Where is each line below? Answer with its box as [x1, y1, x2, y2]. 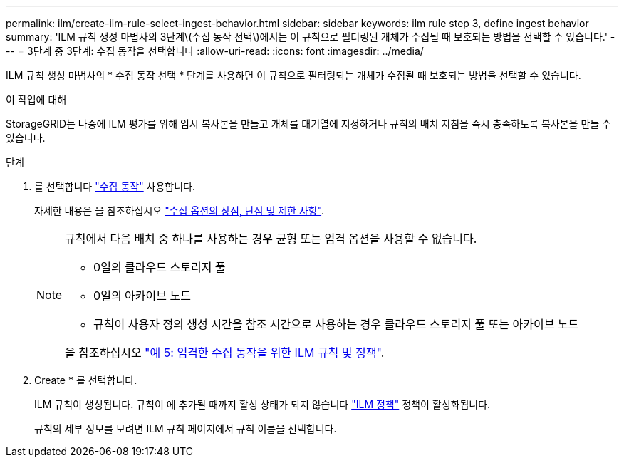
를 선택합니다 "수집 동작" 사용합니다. [34, 180, 196, 192]
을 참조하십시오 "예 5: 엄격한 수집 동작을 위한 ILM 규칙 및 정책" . [65, 345, 385, 360]
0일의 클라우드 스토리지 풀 [93, 260, 226, 274]
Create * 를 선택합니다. [34, 374, 137, 386]
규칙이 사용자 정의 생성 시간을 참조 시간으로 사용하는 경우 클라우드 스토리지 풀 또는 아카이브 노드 [93, 317, 579, 331]
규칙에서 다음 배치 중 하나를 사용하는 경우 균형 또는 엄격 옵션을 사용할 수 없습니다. [65, 231, 477, 246]
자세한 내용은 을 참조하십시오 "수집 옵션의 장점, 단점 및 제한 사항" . [34, 204, 325, 217]
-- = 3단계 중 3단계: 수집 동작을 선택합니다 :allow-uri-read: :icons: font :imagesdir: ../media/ [6, 45, 424, 57]
